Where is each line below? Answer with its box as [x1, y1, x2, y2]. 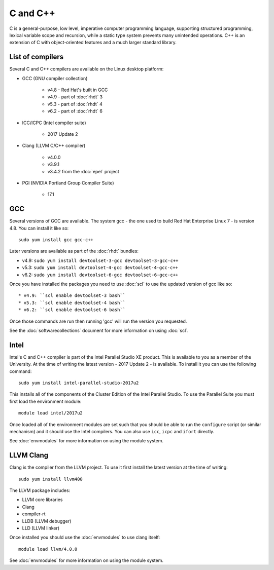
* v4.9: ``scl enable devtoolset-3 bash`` [18, 293, 126, 298]
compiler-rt [22, 511, 46, 517]
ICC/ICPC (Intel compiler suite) [22, 120, 86, 126]
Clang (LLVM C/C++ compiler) [22, 142, 86, 149]
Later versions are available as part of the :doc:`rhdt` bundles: [9, 248, 139, 254]
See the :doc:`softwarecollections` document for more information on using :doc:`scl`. [9, 327, 189, 333]
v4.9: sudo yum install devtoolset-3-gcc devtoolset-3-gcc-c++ [22, 257, 179, 263]
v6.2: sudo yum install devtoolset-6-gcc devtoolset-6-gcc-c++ [22, 272, 179, 278]
